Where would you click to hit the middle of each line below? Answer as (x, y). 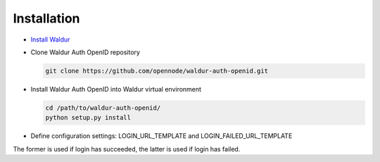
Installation (46, 18)
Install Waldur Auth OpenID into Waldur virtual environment (116, 89)
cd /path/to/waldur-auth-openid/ (103, 108)
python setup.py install (88, 118)
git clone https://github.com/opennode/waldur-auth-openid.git (157, 71)
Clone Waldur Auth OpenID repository (85, 52)
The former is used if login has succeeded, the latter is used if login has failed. (127, 149)
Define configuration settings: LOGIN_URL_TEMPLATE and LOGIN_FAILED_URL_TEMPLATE (161, 136)
